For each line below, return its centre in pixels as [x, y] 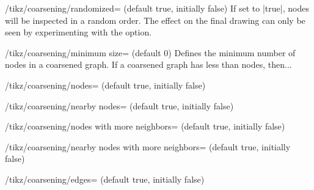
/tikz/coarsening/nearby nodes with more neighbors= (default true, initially [148, 146]
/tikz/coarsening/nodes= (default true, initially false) [105, 85]
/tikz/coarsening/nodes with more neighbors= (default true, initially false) [145, 126]
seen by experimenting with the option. [78, 32]
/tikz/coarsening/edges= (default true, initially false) [105, 179]
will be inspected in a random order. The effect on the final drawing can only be [155, 20]
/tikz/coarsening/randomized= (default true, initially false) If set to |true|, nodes [157, 8]
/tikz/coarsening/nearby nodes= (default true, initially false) [119, 105]
